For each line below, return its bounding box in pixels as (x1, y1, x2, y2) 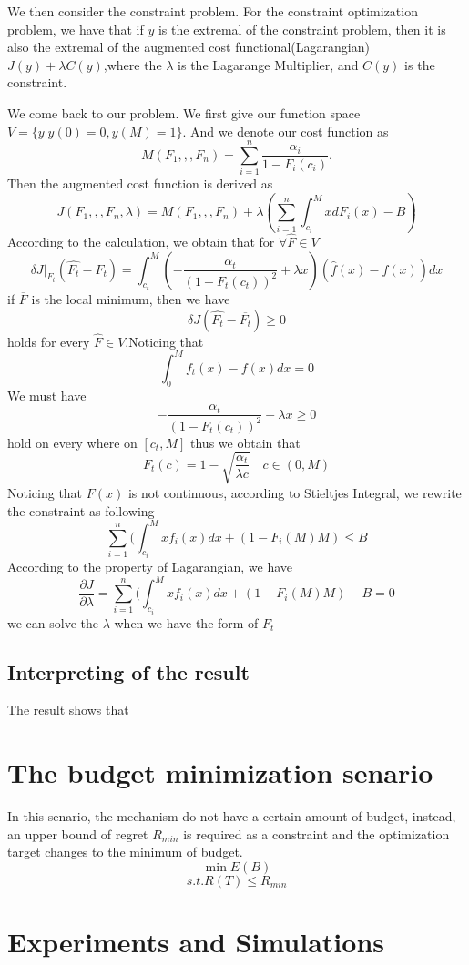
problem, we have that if (7, 19, 144, 38)
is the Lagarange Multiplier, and (178, 55, 359, 74)
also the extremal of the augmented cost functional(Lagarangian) (7, 37, 370, 56)
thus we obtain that (190, 432, 301, 452)
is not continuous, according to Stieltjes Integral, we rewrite (127, 482, 462, 502)
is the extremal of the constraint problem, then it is (158, 19, 446, 38)
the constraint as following (7, 501, 155, 520)
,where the (103, 55, 162, 74)
